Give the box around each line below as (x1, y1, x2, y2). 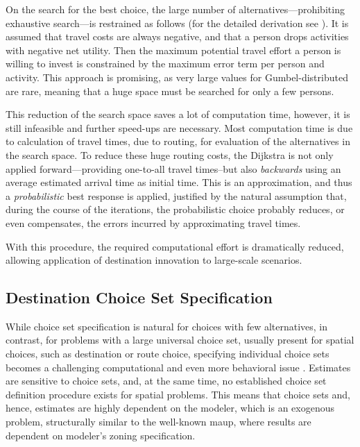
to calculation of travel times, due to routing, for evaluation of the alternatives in (6, 134, 350, 149)
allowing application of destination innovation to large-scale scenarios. (6, 253, 302, 267)
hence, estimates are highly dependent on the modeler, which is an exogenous (6, 400, 335, 415)
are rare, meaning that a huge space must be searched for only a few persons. (6, 83, 334, 98)
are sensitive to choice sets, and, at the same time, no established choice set (6, 373, 327, 388)
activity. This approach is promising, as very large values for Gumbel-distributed (6, 69, 348, 84)
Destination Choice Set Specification (6, 287, 273, 308)
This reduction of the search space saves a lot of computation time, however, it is (6, 107, 350, 121)
